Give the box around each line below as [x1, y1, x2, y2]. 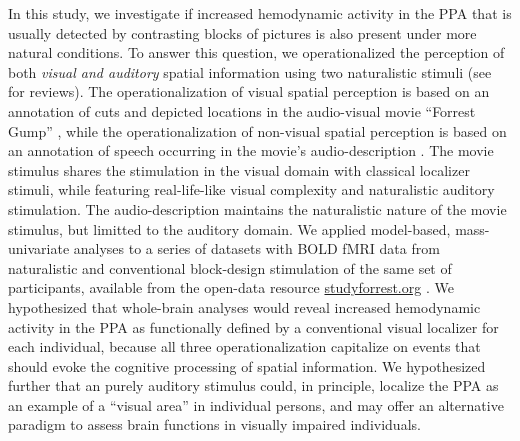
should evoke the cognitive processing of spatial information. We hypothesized [8, 355, 486, 376]
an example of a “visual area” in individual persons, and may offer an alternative [8, 394, 504, 415]
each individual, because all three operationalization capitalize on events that [8, 336, 481, 357]
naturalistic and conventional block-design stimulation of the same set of [8, 257, 452, 278]
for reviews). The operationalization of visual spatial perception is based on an [8, 81, 490, 102]
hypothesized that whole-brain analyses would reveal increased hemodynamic [8, 296, 481, 317]
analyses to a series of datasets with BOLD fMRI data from [73, 238, 440, 259]
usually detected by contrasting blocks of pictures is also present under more [8, 22, 477, 43]
